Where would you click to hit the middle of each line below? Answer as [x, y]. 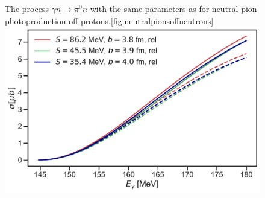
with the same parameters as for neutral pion [173, 8]
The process [27, 8]
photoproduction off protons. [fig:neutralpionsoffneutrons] [109, 20]
